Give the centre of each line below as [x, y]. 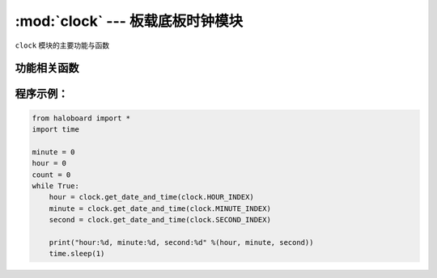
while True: [56, 185]
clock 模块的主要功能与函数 [62, 45]
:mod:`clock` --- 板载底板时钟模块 [129, 21]
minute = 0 [53, 152]
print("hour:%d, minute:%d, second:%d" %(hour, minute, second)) [181, 242]
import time [56, 129]
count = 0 [51, 175]
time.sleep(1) [77, 254]
